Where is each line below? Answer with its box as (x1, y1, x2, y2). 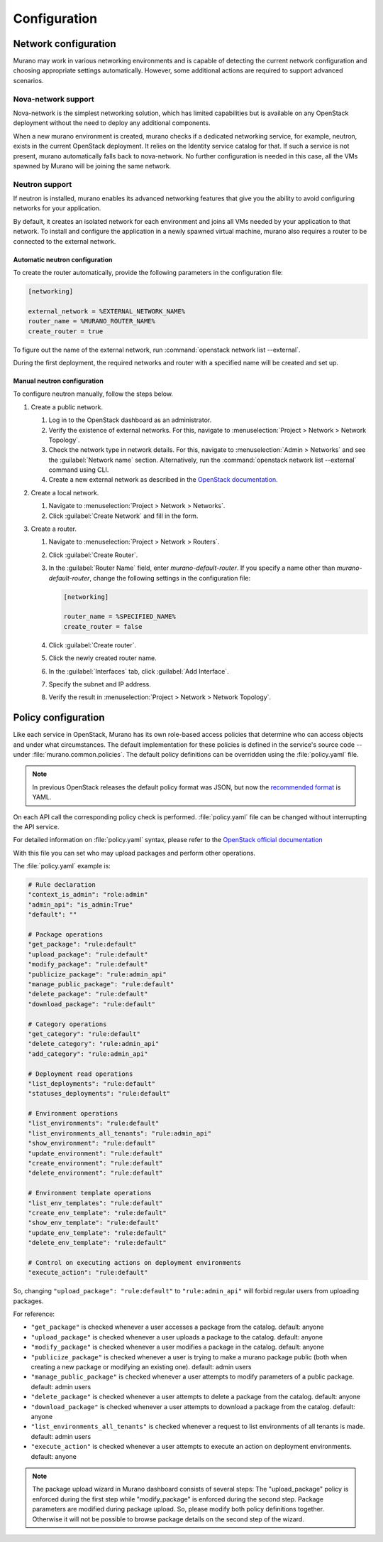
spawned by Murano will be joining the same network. (13, 161, 172, 170)
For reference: (13, 1310, 55, 1318)
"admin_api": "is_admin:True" (28, 900, 133, 909)
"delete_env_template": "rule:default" (28, 1239, 167, 1247)
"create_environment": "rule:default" (28, 1159, 163, 1168)
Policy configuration (13, 711, 105, 724)
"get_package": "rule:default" (28, 940, 138, 949)
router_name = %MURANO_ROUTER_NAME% (28, 317, 156, 325)
